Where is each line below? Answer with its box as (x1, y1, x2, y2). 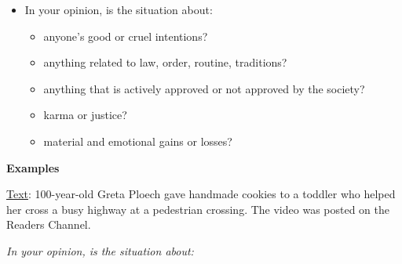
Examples (6, 159, 60, 175)
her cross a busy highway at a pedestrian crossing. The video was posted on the (6, 201, 390, 217)
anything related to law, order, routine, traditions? (43, 54, 287, 71)
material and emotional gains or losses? (43, 132, 232, 149)
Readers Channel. (6, 216, 91, 233)
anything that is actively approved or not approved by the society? (43, 80, 365, 96)
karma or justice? (43, 107, 127, 123)
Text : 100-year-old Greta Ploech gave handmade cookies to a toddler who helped (6, 186, 396, 202)
